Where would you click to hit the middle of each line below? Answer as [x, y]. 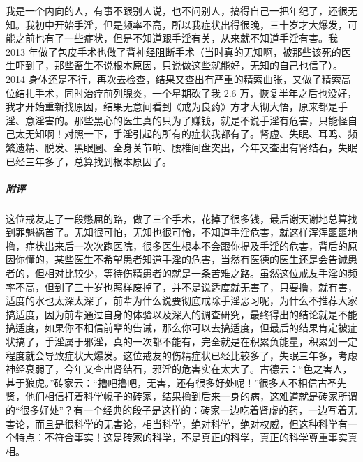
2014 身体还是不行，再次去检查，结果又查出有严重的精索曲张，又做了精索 [173, 79]
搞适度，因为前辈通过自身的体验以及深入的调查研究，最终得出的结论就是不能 [181, 314]
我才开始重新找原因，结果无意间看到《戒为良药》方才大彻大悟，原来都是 [172, 106]
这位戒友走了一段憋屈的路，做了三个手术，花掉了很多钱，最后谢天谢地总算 [177, 218]
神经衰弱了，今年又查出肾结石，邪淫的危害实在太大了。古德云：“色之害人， [179, 369]
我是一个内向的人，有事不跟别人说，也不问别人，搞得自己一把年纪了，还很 [177, 10]
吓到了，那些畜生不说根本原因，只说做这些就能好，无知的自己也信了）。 [179, 65]
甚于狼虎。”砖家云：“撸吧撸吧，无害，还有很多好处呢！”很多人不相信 [162, 382]
